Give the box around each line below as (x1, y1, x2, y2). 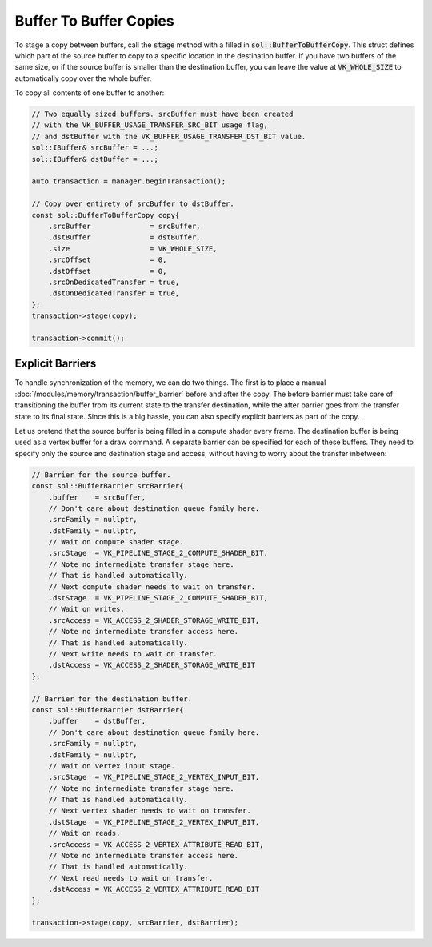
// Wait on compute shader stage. (48, 537, 184, 547)
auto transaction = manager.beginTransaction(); (31, 177, 226, 186)
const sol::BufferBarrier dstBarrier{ (31, 705, 184, 714)
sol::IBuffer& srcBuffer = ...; (31, 143, 159, 152)
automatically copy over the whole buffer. (14, 73, 152, 83)
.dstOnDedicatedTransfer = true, (48, 289, 180, 298)
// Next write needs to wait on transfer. (48, 649, 218, 658)
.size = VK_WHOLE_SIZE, (48, 244, 218, 253)
